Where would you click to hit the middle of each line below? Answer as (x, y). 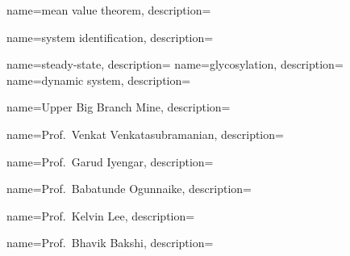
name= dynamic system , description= (99, 80)
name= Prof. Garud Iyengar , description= (110, 161)
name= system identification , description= (110, 37)
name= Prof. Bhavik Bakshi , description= (110, 243)
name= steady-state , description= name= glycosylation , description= (175, 64)
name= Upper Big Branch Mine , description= (119, 107)
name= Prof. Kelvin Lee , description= (101, 215)
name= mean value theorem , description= (109, 10)
